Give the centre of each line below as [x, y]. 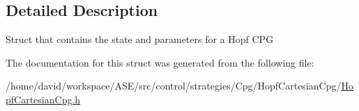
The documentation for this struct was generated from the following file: [160, 62]
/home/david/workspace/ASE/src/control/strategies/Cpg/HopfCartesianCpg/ [174, 86]
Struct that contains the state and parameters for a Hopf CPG [140, 39]
